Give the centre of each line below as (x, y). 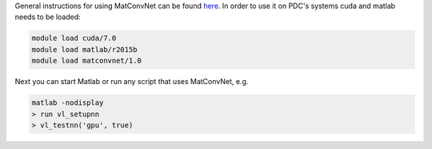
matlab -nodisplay (68, 103)
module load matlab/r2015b (84, 49)
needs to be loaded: (48, 17)
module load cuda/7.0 (74, 38)
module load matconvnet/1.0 (86, 61)
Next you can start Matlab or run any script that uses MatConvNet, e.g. (132, 82)
